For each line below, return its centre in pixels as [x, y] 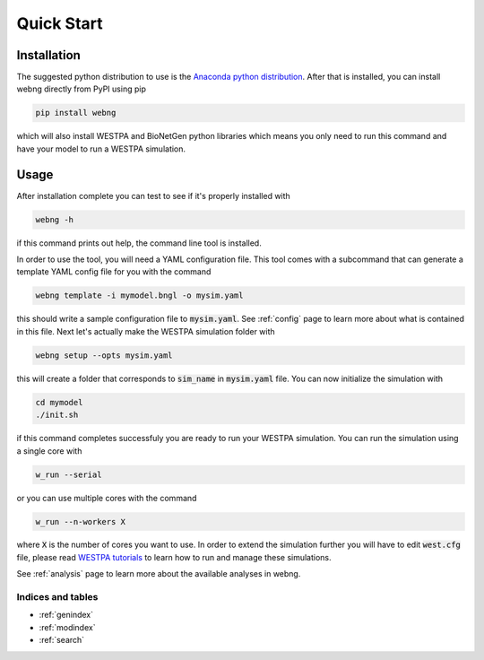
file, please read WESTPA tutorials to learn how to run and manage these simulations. [174, 557]
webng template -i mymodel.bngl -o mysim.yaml [139, 295]
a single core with [49, 451]
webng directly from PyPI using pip [82, 89]
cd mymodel [59, 402]
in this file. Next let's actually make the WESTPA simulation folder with [146, 331]
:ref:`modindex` [67, 627]
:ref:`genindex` [66, 615]
